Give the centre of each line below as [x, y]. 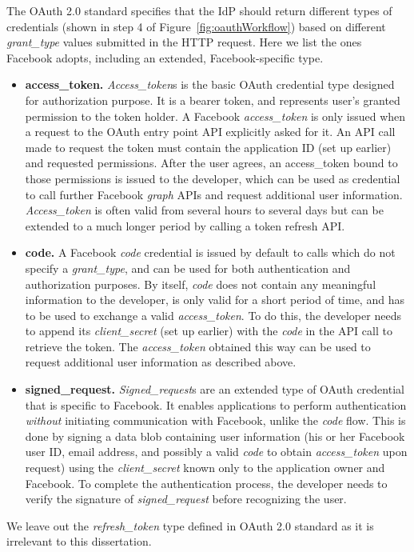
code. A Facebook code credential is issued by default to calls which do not [210, 252]
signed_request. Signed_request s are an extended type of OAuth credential [215, 389]
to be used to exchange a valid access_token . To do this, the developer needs [213, 315]
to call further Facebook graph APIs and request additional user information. [214, 194]
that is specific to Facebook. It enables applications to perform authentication [216, 404]
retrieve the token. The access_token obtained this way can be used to [198, 346]
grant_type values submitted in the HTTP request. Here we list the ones [184, 42]
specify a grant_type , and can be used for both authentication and [188, 268]
